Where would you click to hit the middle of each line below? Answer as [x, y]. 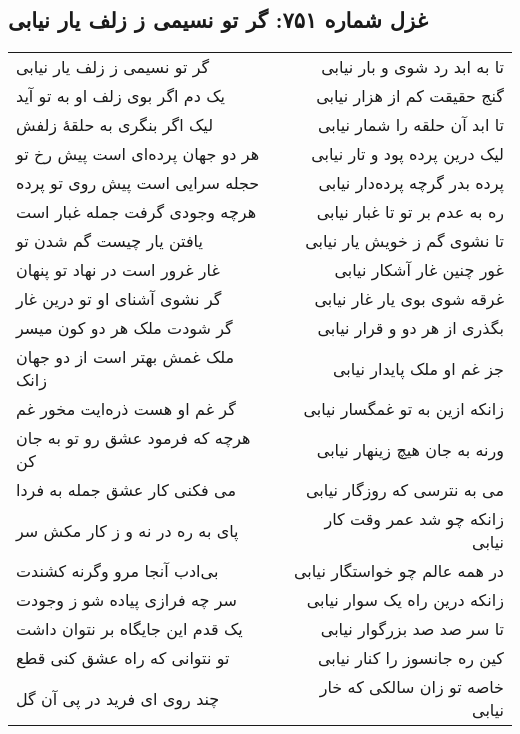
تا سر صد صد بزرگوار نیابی [412, 629]
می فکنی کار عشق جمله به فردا [126, 490]
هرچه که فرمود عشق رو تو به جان [133, 438]
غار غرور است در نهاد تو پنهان [118, 270]
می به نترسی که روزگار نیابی [405, 490]
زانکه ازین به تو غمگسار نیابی [403, 409]
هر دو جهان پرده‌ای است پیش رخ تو [138, 154]
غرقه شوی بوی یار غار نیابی [409, 299]
